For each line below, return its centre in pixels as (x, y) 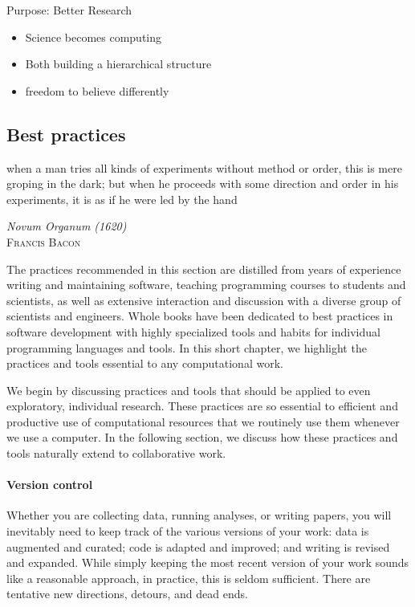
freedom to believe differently (97, 90)
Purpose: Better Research (69, 10)
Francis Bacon (44, 241)
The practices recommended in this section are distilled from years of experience (204, 269)
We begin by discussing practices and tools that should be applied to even (189, 390)
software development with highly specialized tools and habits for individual (193, 331)
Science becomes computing (94, 37)
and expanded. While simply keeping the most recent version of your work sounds (208, 562)
